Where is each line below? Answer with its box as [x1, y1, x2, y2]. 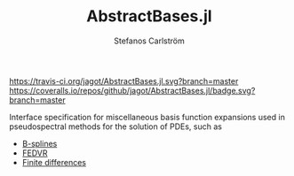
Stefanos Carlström [114, 35, 185, 46]
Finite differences [21, 157, 87, 167]
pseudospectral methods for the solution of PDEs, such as [9, 121, 222, 132]
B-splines [21, 138, 58, 149]
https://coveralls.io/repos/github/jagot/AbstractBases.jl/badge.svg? [9, 85, 256, 96]
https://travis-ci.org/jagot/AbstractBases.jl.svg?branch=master [9, 75, 239, 86]
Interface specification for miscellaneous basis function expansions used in [9, 111, 286, 122]
